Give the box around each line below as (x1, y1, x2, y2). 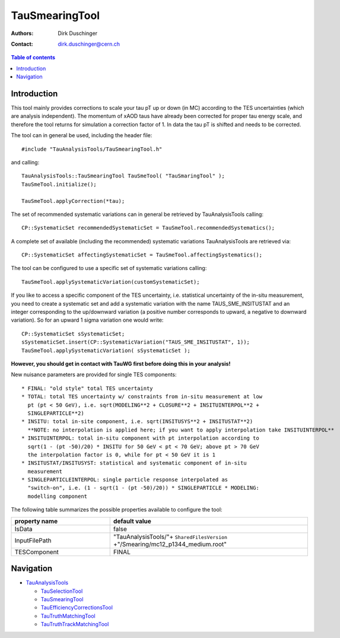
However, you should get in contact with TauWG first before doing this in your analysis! (11, 360, 231, 367)
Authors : (11, 30, 34, 37)
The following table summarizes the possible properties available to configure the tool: (11, 506, 223, 513)
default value (113, 517, 151, 525)
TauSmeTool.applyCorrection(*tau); (21, 198, 125, 204)
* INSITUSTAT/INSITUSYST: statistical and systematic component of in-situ (21, 460, 247, 466)
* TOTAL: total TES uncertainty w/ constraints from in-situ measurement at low (21, 393, 263, 400)
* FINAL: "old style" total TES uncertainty (21, 385, 154, 392)
